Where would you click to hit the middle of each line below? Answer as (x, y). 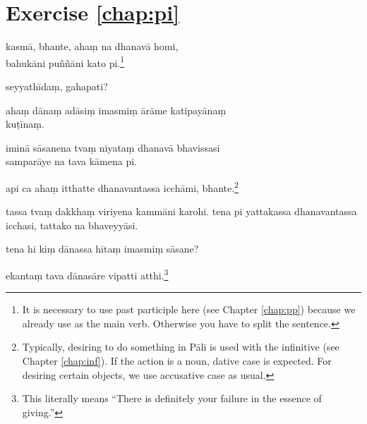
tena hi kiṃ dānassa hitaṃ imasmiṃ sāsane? (102, 249)
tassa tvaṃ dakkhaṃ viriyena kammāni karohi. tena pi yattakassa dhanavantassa (181, 211)
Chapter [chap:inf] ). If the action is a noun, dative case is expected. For (177, 361)
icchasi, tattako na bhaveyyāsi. (72, 225)
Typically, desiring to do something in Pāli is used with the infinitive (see (181, 347)
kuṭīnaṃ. (25, 124)
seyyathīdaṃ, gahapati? (57, 86)
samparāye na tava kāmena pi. (71, 161)
